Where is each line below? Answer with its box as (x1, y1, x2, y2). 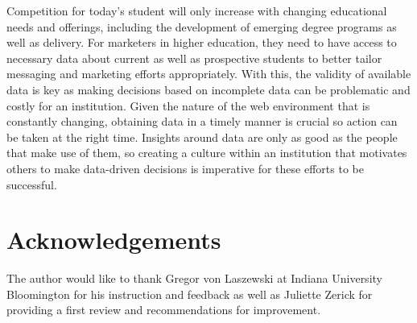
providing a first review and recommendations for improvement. (6, 301, 321, 318)
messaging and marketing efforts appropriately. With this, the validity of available (6, 65, 411, 82)
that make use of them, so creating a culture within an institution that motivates (6, 144, 407, 161)
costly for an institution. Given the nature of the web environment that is (6, 97, 370, 114)
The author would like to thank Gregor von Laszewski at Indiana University (6, 270, 382, 287)
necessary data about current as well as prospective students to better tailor (6, 49, 382, 66)
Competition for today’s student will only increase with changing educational (6, 2, 387, 19)
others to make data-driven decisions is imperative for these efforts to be (6, 159, 364, 176)
